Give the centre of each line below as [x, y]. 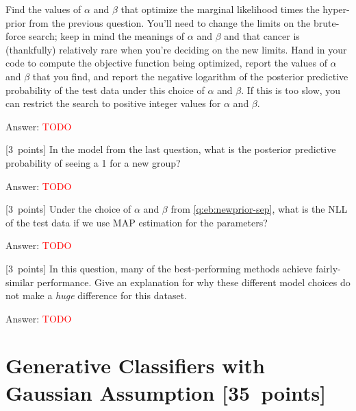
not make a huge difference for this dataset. [96, 295]
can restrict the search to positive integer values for [113, 103]
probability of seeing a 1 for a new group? [93, 162]
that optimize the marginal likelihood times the [220, 9]
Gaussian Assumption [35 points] [166, 392]
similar [20, 282]
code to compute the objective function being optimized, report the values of [166, 63]
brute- [326, 22]
